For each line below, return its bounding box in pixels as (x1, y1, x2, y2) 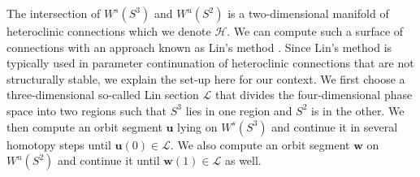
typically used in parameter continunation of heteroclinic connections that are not (6, 54, 414, 71)
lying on (177, 118, 218, 135)
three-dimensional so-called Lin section (6, 86, 199, 103)
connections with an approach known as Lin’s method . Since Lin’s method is (6, 38, 392, 55)
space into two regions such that (6, 101, 167, 119)
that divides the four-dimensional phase (215, 86, 413, 103)
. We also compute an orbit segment (170, 136, 350, 153)
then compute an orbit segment (6, 118, 162, 135)
